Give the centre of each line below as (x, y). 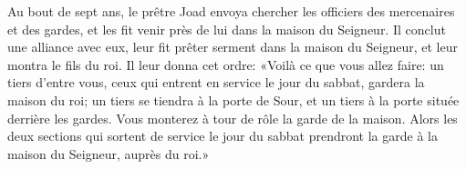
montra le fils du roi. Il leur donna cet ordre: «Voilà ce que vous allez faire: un (226, 64)
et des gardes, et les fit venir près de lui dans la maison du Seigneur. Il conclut (227, 29)
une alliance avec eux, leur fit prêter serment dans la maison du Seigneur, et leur (233, 47)
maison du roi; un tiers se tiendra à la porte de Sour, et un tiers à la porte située (233, 99)
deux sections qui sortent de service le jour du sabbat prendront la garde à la (223, 136)
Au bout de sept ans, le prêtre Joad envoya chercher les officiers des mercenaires (231, 11)
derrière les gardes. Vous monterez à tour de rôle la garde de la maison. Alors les (233, 118)
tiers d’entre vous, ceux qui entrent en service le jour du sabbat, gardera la (216, 82)
